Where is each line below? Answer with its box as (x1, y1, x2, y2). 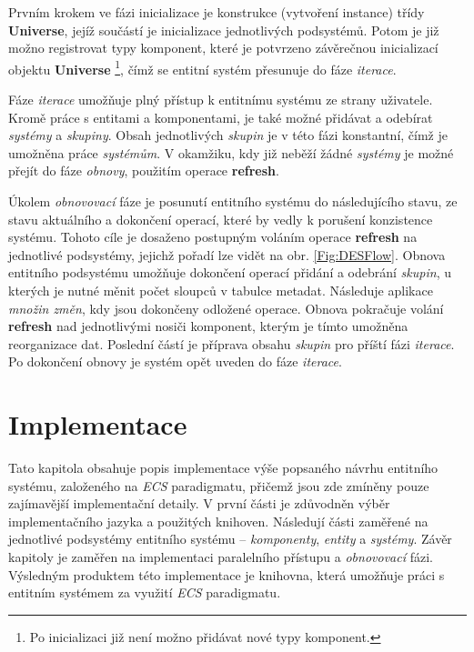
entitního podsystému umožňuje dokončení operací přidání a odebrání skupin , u (8, 263, 451, 282)
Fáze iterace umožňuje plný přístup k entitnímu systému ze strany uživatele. (8, 90, 433, 109)
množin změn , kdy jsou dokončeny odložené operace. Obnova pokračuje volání (8, 298, 444, 317)
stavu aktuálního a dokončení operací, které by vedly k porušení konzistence (8, 209, 433, 228)
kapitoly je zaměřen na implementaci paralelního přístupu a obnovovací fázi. (8, 547, 433, 567)
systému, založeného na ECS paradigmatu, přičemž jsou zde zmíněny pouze (8, 476, 429, 495)
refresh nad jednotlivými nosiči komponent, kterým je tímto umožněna (8, 316, 408, 336)
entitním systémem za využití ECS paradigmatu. (8, 583, 281, 602)
